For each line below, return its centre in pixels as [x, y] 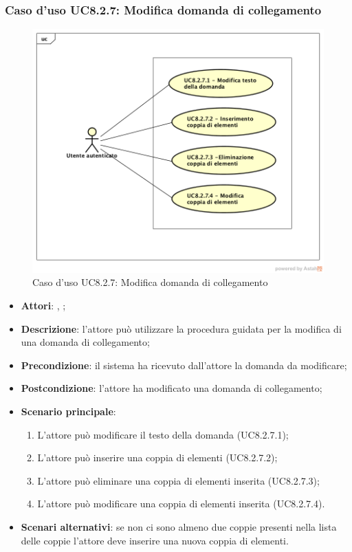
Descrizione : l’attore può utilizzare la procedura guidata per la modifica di [181, 328]
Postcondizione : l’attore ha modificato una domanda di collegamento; [172, 388]
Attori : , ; [43, 306]
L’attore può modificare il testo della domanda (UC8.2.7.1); [163, 434]
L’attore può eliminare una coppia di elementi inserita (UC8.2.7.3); [178, 480]
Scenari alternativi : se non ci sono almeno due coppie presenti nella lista [179, 526]
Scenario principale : [68, 411]
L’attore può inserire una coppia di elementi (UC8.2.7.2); [157, 457]
